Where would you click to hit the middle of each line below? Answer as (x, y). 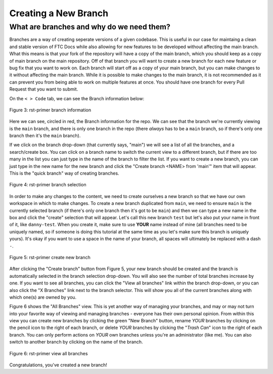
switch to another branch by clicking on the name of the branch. (76, 342)
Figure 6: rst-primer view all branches (49, 353)
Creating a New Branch (59, 13)
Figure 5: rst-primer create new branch (50, 257)
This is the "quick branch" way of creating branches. (64, 173)
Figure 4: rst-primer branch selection (48, 185)
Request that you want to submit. (44, 89)
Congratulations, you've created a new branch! (58, 365)
